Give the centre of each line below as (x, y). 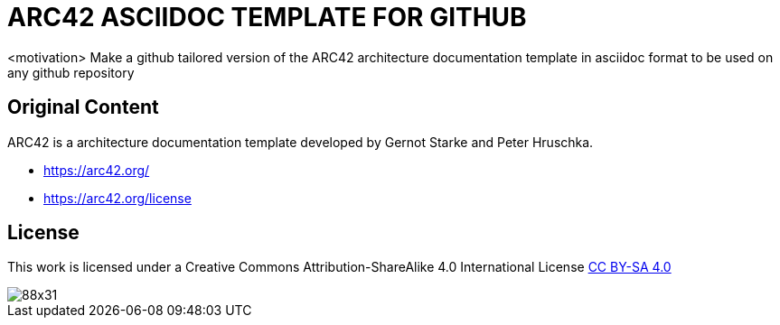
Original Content (83, 107)
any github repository (71, 72)
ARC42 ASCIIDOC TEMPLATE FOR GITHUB (267, 17)
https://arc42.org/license (117, 198)
